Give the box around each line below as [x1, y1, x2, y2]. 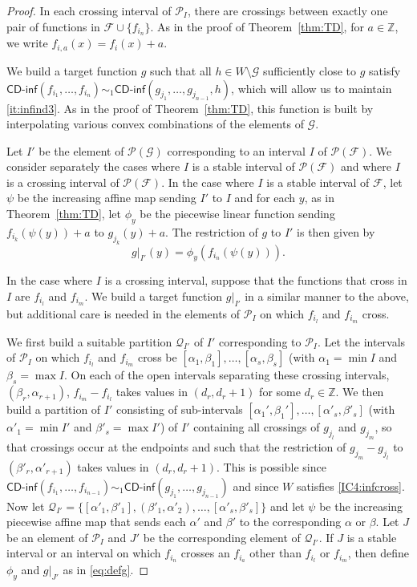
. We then [335, 383, 384, 400]
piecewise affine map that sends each [6, 513, 186, 530]
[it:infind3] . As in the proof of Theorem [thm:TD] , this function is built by [6, 99, 374, 116]
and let [269, 497, 305, 514]
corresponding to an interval [167, 142, 306, 159]
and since [233, 477, 279, 494]
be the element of [38, 142, 124, 159]
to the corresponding [239, 513, 342, 530]
